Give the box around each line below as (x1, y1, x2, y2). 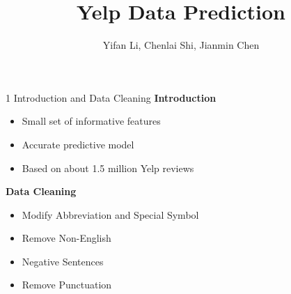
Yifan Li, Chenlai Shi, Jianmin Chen (102, 38, 260, 52)
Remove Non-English (22, 231, 111, 245)
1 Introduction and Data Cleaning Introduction (6, 90, 217, 105)
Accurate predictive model (22, 137, 134, 151)
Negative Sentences (22, 254, 104, 268)
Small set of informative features (22, 114, 161, 128)
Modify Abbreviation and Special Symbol (22, 207, 199, 222)
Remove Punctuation (22, 277, 112, 292)
